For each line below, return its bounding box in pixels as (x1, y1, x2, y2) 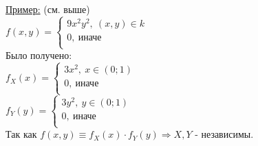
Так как (6, 127, 37, 141)
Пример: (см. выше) (6, 2, 90, 16)
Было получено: (6, 48, 72, 62)
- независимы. (195, 127, 254, 141)
